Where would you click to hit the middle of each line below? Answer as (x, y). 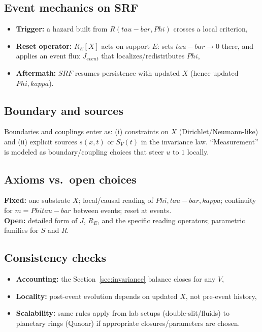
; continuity (238, 200)
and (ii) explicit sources (41, 141)
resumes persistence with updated (127, 72)
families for (21, 230)
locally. (198, 151)
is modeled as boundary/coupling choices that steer (84, 151)
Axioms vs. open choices (70, 179)
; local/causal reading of (116, 200)
